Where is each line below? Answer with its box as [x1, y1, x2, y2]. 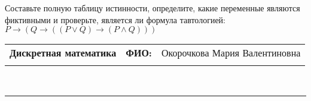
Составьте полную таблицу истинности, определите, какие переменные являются [5, 2, 300, 14]
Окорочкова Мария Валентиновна [161, 46, 301, 60]
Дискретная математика [10, 46, 117, 60]
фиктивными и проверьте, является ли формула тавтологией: [5, 13, 225, 26]
